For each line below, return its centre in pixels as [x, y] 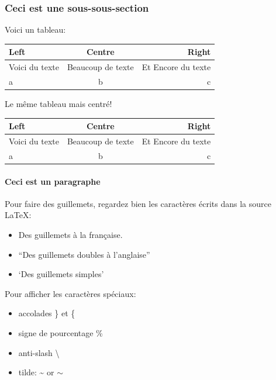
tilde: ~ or [36, 372]
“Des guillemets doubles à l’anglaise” [84, 254]
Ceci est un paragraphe [53, 181]
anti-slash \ [39, 352]
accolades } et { [47, 313]
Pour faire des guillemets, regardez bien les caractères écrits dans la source [138, 203]
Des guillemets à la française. [70, 234]
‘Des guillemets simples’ [61, 274]
